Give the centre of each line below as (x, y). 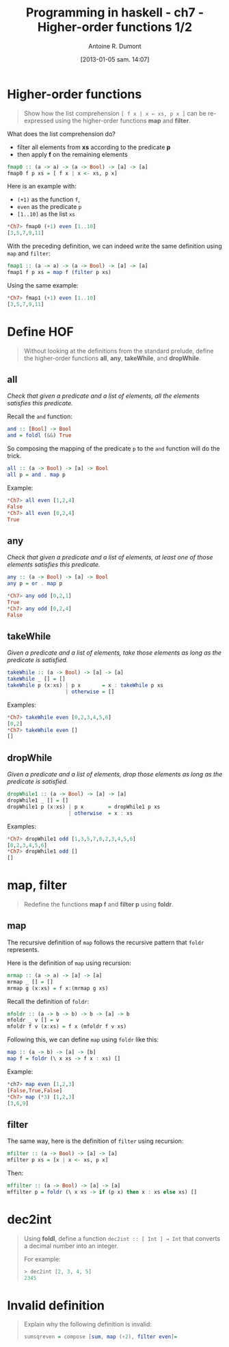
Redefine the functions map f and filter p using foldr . (98, 905)
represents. (23, 949)
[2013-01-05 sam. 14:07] (115, 59)
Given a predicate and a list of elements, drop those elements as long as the (115, 775)
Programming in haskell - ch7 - (115, 13)
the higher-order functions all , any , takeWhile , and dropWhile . (112, 358)
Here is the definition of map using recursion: (69, 963)
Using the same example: (43, 285)
